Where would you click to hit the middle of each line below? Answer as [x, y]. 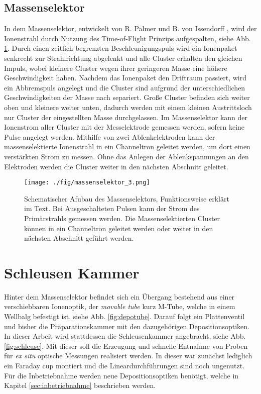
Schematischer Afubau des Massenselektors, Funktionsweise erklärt [127, 198]
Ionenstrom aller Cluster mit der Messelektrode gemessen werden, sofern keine [124, 127]
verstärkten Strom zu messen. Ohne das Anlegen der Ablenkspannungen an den [126, 156]
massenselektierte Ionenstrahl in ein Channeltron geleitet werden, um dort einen [127, 146]
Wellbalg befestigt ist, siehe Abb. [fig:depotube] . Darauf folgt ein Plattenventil [124, 316]
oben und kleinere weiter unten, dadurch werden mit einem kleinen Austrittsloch [128, 107]
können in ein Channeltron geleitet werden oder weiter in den [119, 228]
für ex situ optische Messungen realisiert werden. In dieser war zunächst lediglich [128, 356]
